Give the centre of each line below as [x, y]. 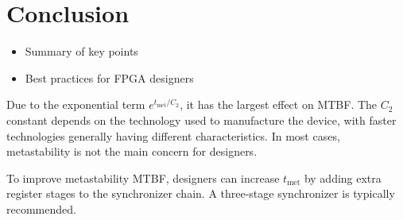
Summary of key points [81, 51]
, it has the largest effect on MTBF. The [279, 104]
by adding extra [343, 178]
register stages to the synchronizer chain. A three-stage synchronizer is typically [201, 193]
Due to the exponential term [76, 104]
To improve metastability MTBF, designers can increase [143, 178]
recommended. [41, 208]
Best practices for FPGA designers [109, 77]
